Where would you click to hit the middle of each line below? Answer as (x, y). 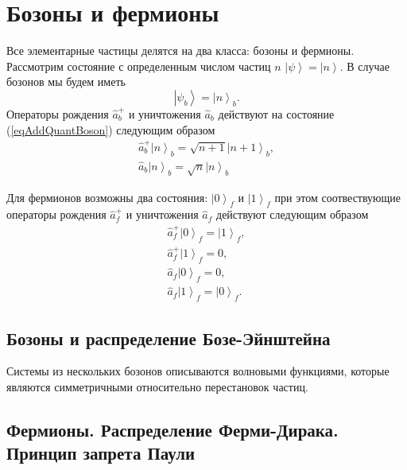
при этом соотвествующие (338, 197)
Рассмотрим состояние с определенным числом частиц (139, 66)
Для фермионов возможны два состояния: (107, 197)
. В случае (364, 66)
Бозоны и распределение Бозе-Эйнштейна (169, 338)
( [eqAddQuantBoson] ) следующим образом (111, 129)
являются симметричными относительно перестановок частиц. (157, 387)
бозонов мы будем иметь (66, 82)
